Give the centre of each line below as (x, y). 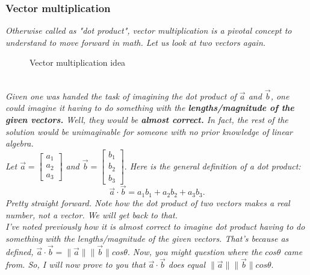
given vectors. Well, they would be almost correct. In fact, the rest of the (147, 119)
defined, (20, 251)
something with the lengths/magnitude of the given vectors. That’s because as (147, 238)
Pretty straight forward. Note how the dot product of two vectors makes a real (148, 202)
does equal (187, 264)
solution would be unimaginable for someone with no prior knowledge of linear (149, 131)
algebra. (20, 143)
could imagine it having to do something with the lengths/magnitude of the (150, 108)
